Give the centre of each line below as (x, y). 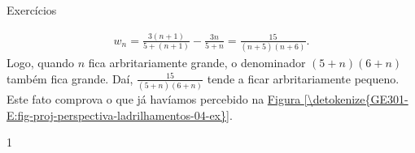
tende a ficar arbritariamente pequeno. (303, 78)
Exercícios (32, 10)
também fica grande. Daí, (70, 78)
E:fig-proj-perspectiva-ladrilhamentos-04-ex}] (118, 115)
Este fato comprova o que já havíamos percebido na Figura (154, 99)
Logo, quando (41, 63)
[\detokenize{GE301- (356, 99)
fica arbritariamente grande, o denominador (197, 63)
